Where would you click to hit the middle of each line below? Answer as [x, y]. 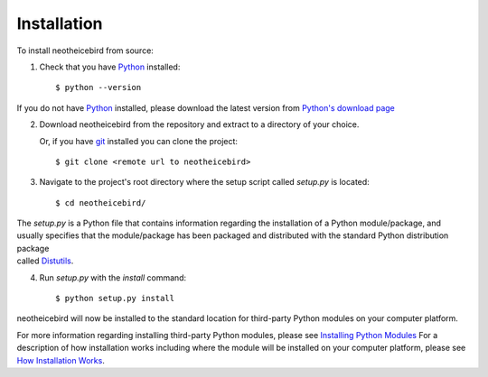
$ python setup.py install [115, 299]
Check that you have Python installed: [110, 67]
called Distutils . [45, 261]
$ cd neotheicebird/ [101, 202]
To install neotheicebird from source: [85, 51]
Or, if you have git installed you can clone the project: [139, 141]
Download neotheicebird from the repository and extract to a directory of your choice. [199, 124]
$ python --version [99, 87]
